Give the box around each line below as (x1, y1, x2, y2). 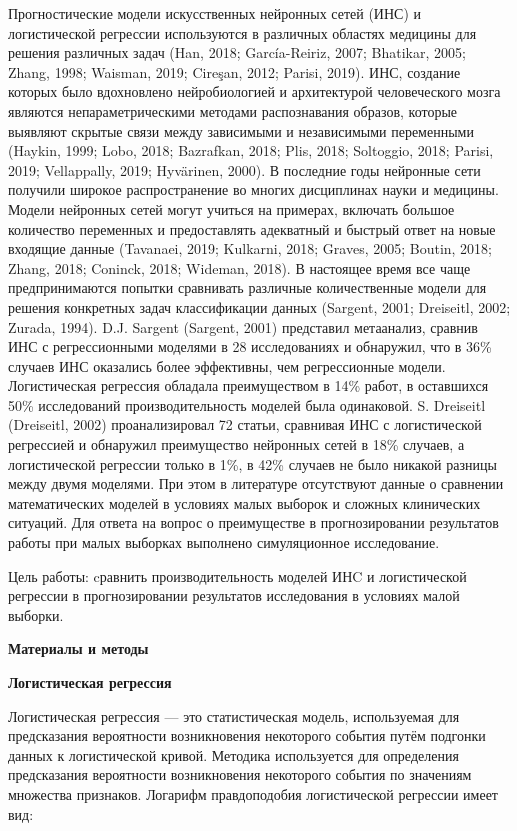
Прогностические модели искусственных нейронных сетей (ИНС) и (8, 3, 422, 23)
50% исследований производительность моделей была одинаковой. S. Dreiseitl (8, 394, 486, 415)
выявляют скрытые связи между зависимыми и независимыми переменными (8, 120, 474, 141)
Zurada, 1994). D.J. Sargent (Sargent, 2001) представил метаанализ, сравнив (8, 316, 478, 337)
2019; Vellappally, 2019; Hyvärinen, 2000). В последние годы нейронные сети (8, 159, 481, 180)
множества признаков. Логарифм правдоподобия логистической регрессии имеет (8, 783, 498, 804)
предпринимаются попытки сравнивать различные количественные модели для (8, 277, 487, 298)
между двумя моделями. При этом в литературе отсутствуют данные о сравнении (8, 473, 504, 494)
